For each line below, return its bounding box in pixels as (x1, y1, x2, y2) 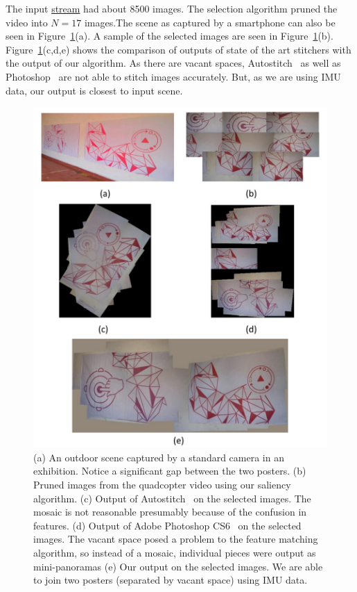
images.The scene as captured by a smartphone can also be (84, 15, 336, 29)
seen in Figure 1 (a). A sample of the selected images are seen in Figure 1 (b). (6, 28, 333, 43)
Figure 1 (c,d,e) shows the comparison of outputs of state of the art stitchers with (6, 42, 351, 56)
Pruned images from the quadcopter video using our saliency (33, 477, 291, 491)
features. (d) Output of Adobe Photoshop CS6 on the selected (33, 518, 302, 532)
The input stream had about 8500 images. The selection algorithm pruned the (6, 1, 338, 15)
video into (6, 15, 48, 29)
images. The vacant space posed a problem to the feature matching (33, 532, 318, 546)
